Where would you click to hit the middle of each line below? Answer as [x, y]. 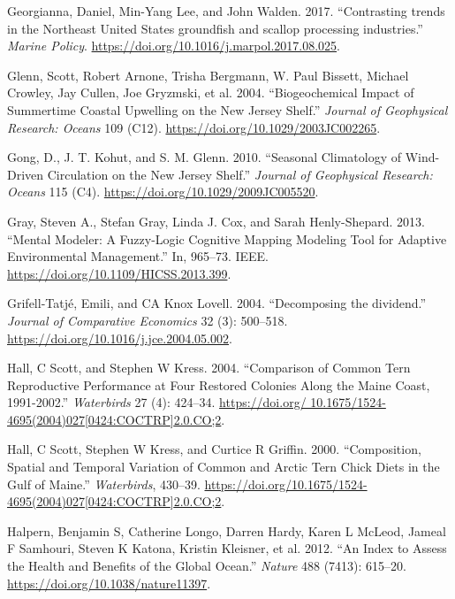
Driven [26, 174]
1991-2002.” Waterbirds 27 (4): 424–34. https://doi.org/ [157, 402]
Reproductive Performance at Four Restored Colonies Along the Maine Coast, [219, 384]
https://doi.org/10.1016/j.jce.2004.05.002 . [120, 338]
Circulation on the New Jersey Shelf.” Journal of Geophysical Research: [240, 174]
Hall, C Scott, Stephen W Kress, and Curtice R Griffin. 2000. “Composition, [214, 449]
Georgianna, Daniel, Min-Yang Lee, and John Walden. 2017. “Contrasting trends [226, 11]
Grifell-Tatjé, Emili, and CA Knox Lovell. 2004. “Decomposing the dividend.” [217, 303]
